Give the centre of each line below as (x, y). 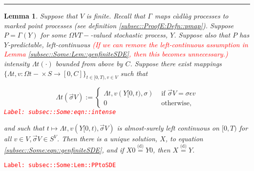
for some (53, 35)
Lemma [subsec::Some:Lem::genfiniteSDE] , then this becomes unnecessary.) (116, 54)
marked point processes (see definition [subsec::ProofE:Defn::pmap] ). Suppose (119, 25)
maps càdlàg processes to (191, 16)
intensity (17, 63)
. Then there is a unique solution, (107, 139)
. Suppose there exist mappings (176, 63)
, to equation (184, 139)
